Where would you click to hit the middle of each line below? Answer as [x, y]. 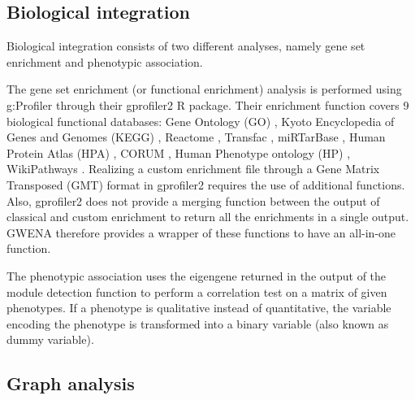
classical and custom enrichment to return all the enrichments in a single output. [208, 217]
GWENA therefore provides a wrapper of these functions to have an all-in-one [201, 232]
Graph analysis [71, 383]
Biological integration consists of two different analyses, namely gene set [186, 46]
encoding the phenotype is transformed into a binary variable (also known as [198, 323]
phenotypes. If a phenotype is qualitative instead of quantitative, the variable [199, 308]
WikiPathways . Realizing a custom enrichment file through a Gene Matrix [193, 169]
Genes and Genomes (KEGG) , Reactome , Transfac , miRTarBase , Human [196, 137]
